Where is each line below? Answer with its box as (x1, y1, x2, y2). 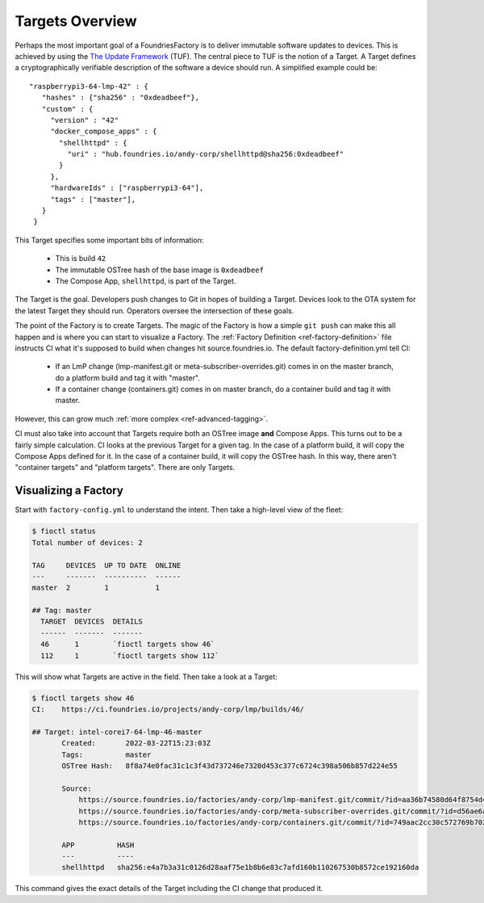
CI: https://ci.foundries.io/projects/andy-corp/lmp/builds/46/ (31, 704, 305, 714)
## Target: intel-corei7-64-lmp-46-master (31, 727, 202, 737)
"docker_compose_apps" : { (50, 127, 157, 136)
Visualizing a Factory (15, 484, 124, 498)
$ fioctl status (31, 527, 97, 536)
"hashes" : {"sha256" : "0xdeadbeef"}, (41, 93, 200, 103)
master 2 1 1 (31, 583, 161, 593)
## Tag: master (31, 606, 92, 615)
